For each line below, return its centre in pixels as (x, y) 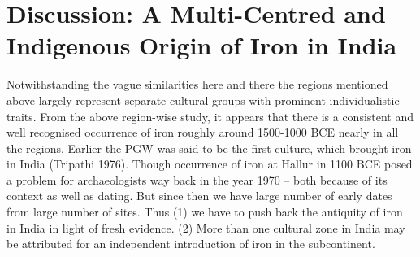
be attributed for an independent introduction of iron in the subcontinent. (191, 244)
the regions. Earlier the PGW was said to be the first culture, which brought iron (209, 148)
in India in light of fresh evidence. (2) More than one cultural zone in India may (206, 227)
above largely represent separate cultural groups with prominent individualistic (203, 100)
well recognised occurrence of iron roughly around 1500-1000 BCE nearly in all (203, 132)
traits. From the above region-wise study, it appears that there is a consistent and (210, 116)
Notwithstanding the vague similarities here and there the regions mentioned (197, 84)
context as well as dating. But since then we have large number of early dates (199, 196)
